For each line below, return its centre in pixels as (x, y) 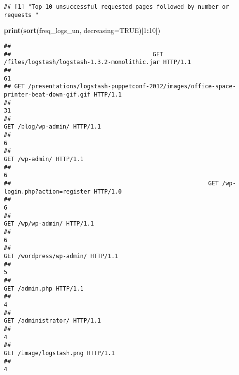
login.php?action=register (47, 191)
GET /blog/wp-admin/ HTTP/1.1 (52, 127)
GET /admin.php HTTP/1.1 (44, 288)
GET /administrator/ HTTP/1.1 (52, 321)
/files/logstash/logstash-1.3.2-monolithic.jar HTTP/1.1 (97, 62)
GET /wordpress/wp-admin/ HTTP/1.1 (61, 256)
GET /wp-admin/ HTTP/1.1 (44, 159)
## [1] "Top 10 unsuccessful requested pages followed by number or (117, 7)
